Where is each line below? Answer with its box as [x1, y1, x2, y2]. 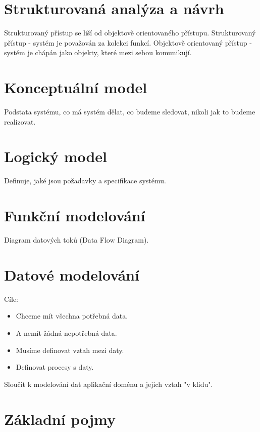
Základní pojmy [4, 408, 116, 429]
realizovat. [4, 116, 36, 127]
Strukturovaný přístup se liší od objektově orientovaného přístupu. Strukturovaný [4, 27, 256, 38]
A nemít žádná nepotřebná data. [16, 327, 117, 338]
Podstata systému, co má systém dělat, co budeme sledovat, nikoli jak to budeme [4, 106, 255, 117]
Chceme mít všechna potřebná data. [16, 310, 128, 321]
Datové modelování [4, 264, 139, 285]
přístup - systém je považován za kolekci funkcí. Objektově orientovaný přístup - [4, 37, 252, 48]
